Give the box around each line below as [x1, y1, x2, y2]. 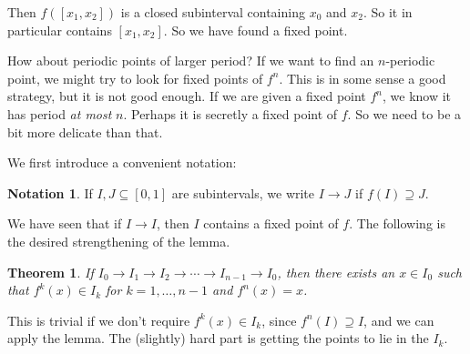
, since [261, 310, 297, 329]
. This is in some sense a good [279, 68, 446, 87]
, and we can [363, 310, 434, 329]
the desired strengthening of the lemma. [7, 231, 230, 250]
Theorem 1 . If [7, 262, 94, 281]
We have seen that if [7, 214, 122, 233]
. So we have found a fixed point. [163, 20, 348, 39]
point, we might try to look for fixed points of [7, 68, 263, 87]
